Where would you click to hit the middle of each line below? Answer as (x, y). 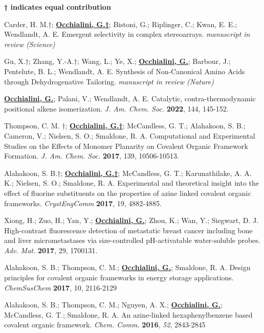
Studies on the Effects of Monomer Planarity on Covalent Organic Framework (126, 146)
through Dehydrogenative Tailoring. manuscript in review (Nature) (109, 81)
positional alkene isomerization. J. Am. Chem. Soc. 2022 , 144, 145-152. (116, 108)
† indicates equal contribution (58, 7)
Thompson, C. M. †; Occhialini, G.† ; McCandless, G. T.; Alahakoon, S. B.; (125, 126)
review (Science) (30, 44)
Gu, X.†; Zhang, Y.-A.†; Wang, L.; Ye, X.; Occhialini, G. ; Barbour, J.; (117, 61)
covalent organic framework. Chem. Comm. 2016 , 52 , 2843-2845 (105, 325)
